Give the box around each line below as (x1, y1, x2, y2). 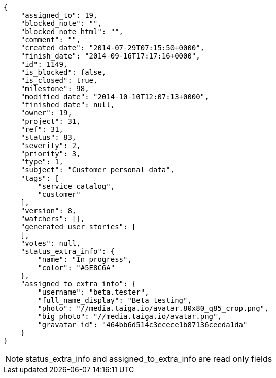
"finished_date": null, (20, 101, 115, 109)
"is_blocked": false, (20, 68, 107, 76)
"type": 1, (20, 158, 64, 166)
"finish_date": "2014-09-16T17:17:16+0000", (20, 52, 200, 60)
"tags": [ (20, 174, 59, 182)
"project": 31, (20, 117, 81, 125)
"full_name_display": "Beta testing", (38, 296, 192, 304)
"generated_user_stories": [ (20, 223, 136, 231)
